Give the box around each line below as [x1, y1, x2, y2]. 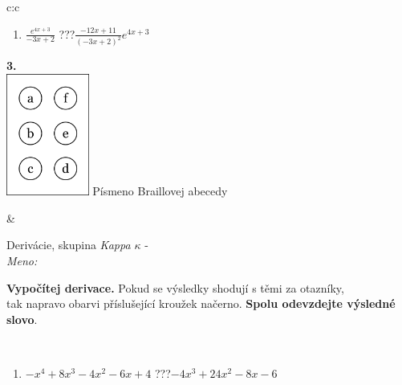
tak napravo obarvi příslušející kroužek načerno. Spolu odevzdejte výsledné [6, 295, 396, 312]
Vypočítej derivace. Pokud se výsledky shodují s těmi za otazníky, [6, 279, 344, 296]
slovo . [6, 310, 38, 327]
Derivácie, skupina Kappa [6, 236, 131, 253]
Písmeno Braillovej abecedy [92, 182, 228, 199]
